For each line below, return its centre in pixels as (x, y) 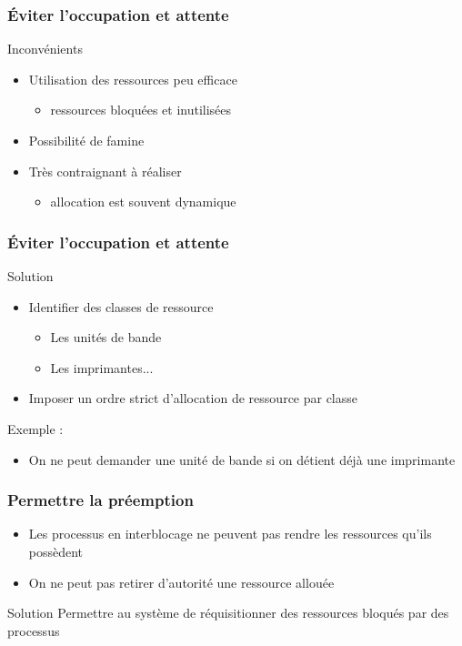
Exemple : (35, 428)
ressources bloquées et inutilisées (141, 110)
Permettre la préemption (100, 500)
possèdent (56, 551)
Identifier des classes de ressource (121, 306)
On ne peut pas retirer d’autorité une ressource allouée (181, 582)
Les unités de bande (106, 337)
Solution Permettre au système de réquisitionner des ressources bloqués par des (228, 613)
